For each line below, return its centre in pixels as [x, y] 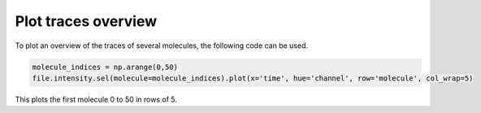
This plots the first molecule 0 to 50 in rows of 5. [96, 99]
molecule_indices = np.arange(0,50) [105, 67]
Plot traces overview [86, 21]
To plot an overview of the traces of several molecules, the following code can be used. [162, 46]
